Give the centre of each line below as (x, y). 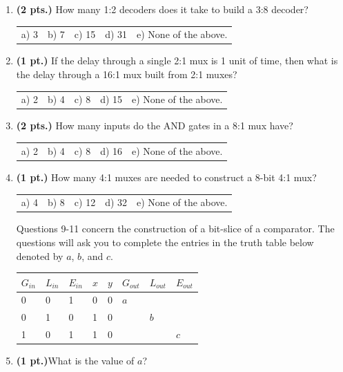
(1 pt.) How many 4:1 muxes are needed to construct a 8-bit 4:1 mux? (166, 177)
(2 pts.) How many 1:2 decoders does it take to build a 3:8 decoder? (162, 9)
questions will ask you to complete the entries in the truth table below (165, 242)
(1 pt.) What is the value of (75, 361)
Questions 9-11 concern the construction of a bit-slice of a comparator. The (175, 229)
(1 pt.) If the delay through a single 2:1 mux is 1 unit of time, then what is (177, 61)
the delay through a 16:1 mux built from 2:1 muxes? (127, 74)
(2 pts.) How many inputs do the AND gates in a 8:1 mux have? (155, 125)
